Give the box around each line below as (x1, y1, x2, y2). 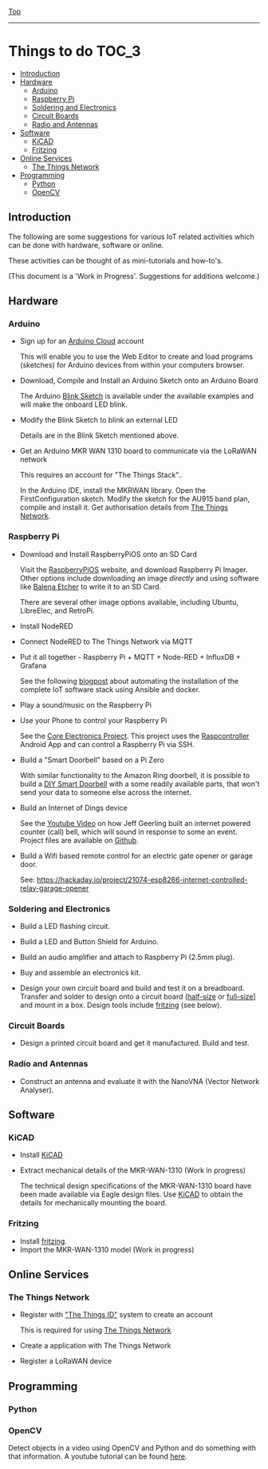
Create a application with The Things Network (19, 1341, 171, 1351)
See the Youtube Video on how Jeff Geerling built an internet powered (19, 818, 251, 828)
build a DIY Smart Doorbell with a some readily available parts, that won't (19, 779, 260, 788)
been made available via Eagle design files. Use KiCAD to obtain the (19, 1189, 243, 1199)
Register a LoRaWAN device (19, 1356, 112, 1366)
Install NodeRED (19, 621, 73, 630)
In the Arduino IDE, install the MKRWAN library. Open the (19, 486, 206, 495)
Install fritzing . (19, 1236, 68, 1245)
